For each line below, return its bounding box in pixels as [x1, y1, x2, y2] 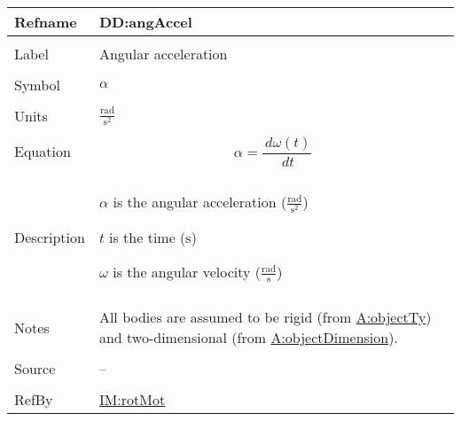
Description [14, 226, 85, 247]
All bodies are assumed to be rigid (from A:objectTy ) [98, 307, 432, 328]
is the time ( [109, 226, 186, 247]
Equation [14, 141, 71, 162]
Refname [14, 12, 77, 32]
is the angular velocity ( [113, 261, 262, 282]
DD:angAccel [98, 12, 192, 32]
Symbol [14, 74, 61, 95]
